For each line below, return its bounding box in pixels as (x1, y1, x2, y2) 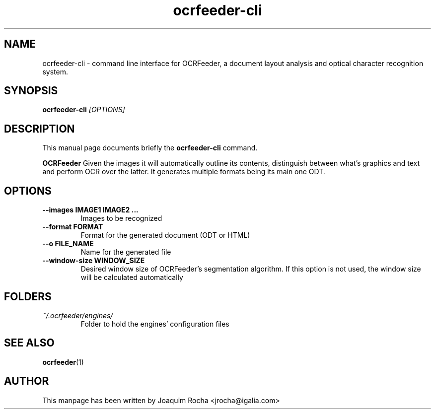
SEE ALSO (4, 337, 55, 349)
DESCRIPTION (4, 122, 75, 135)
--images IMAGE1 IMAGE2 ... (42, 206, 139, 214)
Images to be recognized (80, 214, 162, 223)
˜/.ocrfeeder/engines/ (42, 311, 113, 320)
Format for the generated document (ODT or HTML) (80, 231, 250, 240)
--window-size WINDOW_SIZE (42, 256, 145, 265)
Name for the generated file (80, 248, 171, 257)
